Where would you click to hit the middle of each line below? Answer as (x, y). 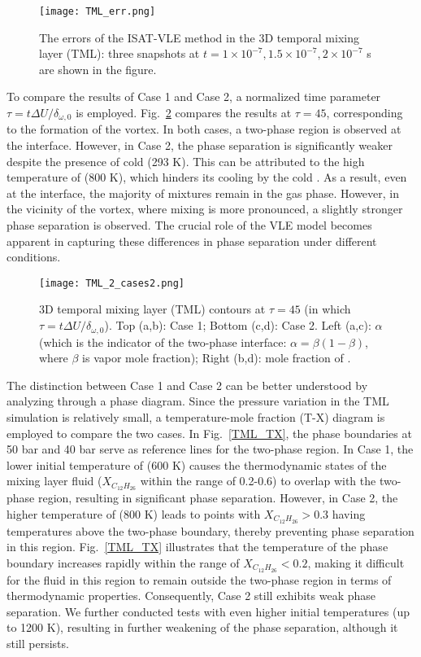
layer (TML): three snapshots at (119, 53)
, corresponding (365, 113)
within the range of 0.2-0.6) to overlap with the (258, 481)
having (349, 513)
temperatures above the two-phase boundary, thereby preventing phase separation (210, 530)
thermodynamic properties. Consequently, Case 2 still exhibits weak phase (191, 596)
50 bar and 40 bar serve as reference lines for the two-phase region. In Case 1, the (210, 449)
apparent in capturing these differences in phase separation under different (192, 241)
